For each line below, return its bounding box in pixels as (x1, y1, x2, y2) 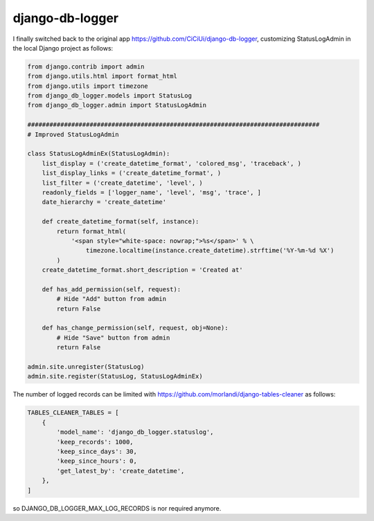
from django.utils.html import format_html (27, 73, 178, 80)
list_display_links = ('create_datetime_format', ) (42, 170, 222, 177)
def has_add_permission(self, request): (42, 285, 181, 293)
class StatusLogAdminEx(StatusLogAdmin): (27, 149, 170, 158)
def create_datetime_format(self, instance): (42, 218, 199, 226)
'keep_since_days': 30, (56, 447, 138, 455)
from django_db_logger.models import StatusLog (27, 92, 192, 100)
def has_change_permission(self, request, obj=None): (42, 324, 229, 332)
